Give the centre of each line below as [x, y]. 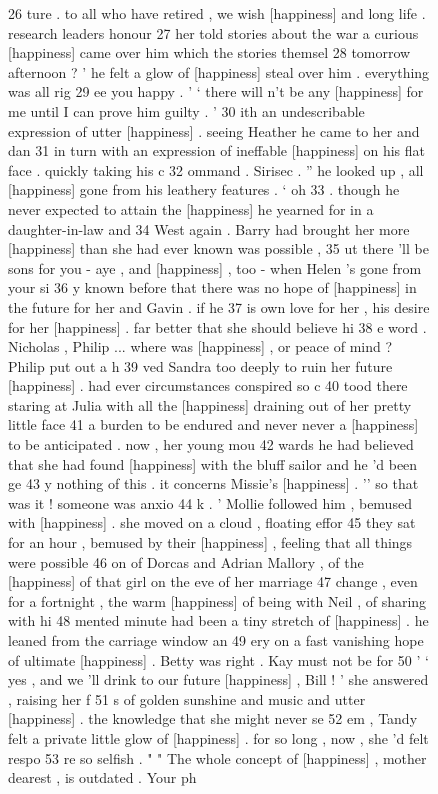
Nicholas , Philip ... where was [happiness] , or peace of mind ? [200, 346]
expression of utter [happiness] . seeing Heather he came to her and [214, 130]
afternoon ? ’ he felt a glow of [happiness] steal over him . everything [219, 71]
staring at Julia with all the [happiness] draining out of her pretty [210, 404]
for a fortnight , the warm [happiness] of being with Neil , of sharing [217, 600]
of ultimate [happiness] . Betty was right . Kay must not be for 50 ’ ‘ [218, 659]
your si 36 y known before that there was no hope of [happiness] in [212, 287]
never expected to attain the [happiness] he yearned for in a [191, 208]
